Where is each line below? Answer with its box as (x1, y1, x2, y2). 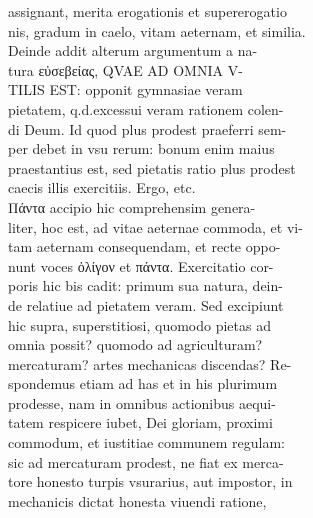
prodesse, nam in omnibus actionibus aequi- (8, 392, 276, 413)
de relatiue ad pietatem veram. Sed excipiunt (8, 294, 284, 315)
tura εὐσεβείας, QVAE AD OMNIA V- (8, 59, 243, 80)
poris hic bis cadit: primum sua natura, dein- (8, 275, 283, 296)
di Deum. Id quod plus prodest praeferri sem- (8, 118, 287, 139)
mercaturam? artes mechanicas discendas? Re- (8, 353, 292, 374)
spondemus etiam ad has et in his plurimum (8, 373, 278, 394)
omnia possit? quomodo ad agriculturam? (8, 334, 263, 355)
